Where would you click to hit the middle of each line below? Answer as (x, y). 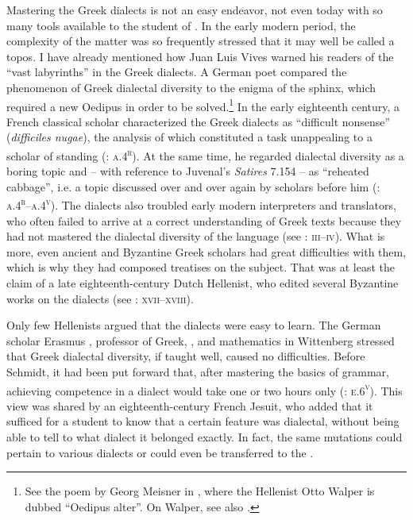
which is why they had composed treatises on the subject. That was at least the (201, 267)
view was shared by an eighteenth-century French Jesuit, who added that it (190, 405)
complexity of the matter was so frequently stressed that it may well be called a (201, 41)
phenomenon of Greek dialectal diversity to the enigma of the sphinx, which (191, 87)
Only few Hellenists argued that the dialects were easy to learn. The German (194, 325)
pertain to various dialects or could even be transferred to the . (160, 452)
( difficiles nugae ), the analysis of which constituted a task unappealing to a (189, 137)
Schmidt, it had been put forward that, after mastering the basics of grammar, (198, 372)
